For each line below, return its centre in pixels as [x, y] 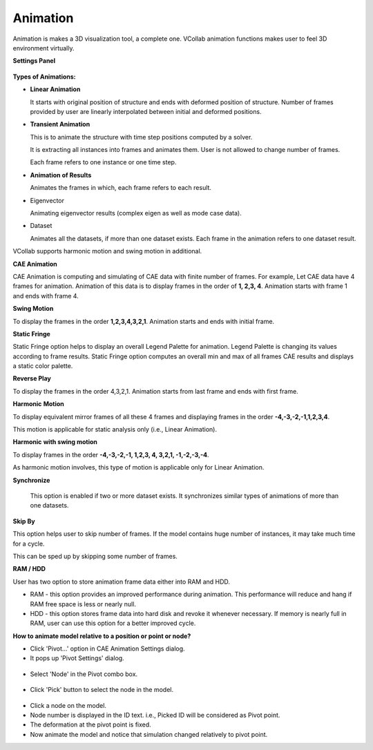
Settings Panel [34, 61]
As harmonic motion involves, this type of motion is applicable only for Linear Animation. [138, 468]
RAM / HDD [29, 569]
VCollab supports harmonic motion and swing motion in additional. [107, 251]
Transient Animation [60, 124]
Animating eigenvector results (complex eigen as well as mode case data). [136, 213]
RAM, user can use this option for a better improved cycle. [113, 623]
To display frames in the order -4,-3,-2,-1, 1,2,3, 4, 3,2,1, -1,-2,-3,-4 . [111, 454]
